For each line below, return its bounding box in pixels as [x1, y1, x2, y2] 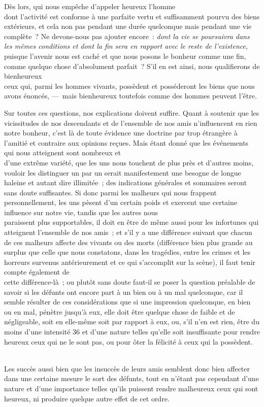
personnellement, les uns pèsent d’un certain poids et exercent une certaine [4, 197, 238, 208]
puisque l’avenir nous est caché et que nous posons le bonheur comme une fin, [4, 50, 246, 61]
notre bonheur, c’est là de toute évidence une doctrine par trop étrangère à [4, 127, 238, 138]
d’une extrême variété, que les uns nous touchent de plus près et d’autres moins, [4, 157, 254, 167]
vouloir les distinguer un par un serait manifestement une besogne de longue [4, 167, 241, 178]
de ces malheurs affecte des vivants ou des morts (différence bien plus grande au [4, 236, 253, 247]
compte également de [4, 266, 70, 277]
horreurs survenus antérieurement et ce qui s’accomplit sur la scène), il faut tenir [4, 256, 256, 267]
